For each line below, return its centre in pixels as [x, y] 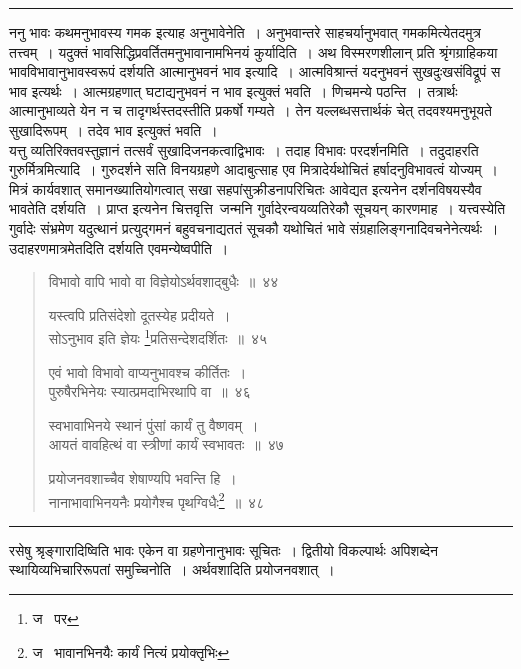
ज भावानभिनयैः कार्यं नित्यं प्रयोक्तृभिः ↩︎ [131, 651]
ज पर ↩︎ [55, 617]
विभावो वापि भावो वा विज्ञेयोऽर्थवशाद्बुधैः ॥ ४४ [163, 281]
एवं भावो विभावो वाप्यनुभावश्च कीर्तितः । [147, 371]
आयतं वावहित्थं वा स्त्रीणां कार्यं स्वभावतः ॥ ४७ [166, 444]
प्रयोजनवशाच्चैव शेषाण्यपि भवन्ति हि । [142, 477]
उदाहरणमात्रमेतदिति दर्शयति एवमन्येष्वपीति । [119, 247]
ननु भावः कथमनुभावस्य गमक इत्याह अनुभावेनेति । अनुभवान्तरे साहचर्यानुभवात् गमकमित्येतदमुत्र [245, 32]
